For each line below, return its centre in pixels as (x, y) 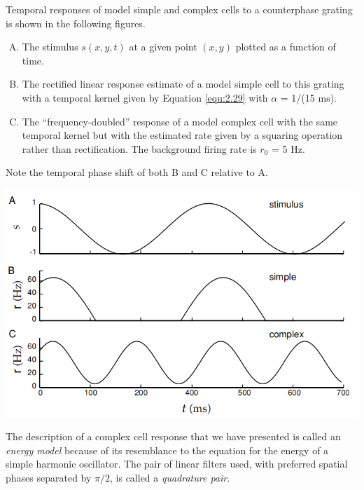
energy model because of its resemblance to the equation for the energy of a (167, 450)
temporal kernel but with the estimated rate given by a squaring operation (182, 135)
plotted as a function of (286, 47)
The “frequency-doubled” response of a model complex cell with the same (180, 121)
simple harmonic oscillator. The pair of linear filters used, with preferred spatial (177, 464)
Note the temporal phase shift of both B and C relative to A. (137, 172)
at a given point (163, 47)
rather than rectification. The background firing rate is (139, 148)
